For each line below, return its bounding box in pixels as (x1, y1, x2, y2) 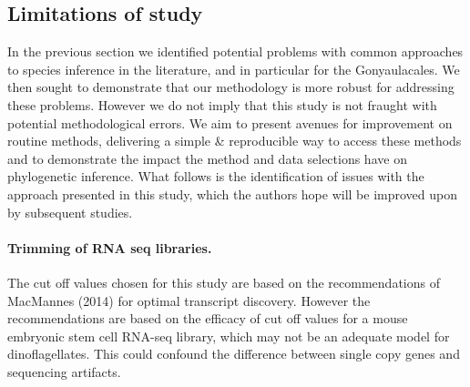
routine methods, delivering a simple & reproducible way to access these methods (7, 131, 462, 150)
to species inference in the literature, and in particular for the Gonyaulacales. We (7, 59, 460, 78)
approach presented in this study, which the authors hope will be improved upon (7, 184, 458, 203)
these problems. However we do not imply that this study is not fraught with (7, 95, 437, 114)
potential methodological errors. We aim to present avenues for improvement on (7, 113, 453, 132)
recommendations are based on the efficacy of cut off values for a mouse (7, 309, 408, 328)
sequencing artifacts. (7, 362, 121, 381)
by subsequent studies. (7, 202, 133, 221)
